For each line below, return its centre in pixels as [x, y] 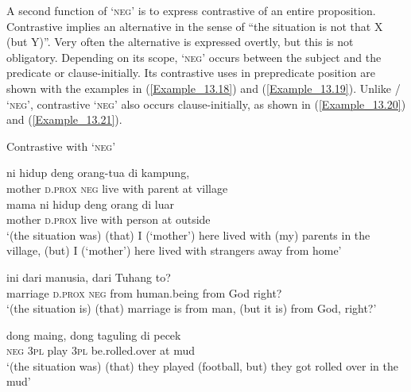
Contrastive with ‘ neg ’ [61, 146]
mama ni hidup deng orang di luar [90, 204]
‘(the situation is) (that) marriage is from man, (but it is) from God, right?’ [192, 308]
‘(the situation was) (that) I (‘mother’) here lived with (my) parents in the [188, 234]
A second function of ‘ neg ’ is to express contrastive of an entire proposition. [191, 10]
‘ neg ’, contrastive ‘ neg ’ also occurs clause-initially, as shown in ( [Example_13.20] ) [206, 104]
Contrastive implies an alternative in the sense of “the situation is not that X [195, 26]
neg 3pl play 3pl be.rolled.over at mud [101, 350]
